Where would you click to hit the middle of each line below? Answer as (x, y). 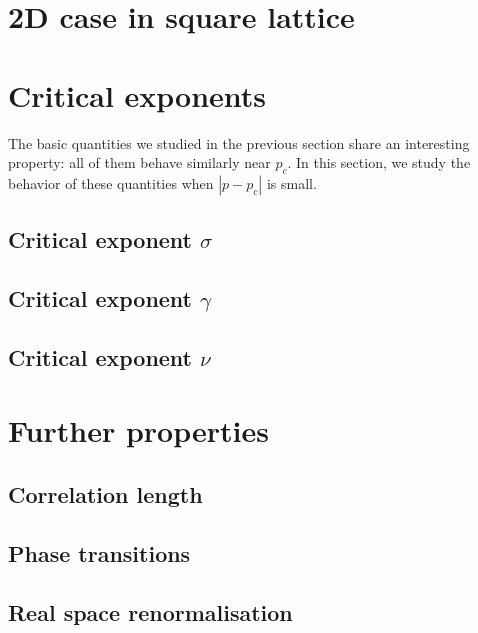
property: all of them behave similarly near (139, 162)
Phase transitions (99, 552)
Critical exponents (137, 94)
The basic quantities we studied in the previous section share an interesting (239, 142)
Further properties (138, 430)
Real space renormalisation (150, 611)
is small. (291, 182)
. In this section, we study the (379, 162)
